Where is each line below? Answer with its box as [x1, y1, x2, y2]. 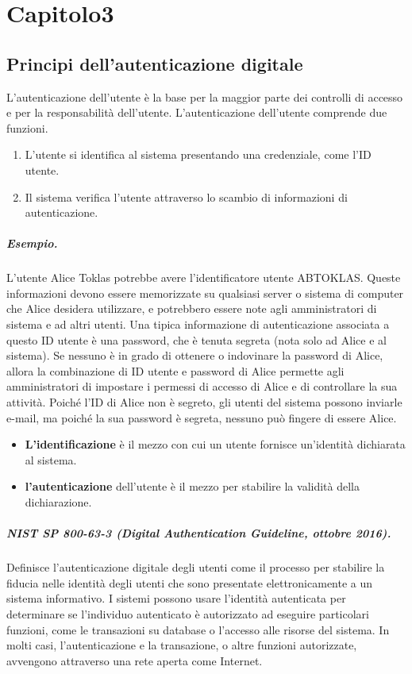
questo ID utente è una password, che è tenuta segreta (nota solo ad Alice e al [6, 331, 387, 348]
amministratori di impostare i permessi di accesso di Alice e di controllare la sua [6, 378, 398, 395]
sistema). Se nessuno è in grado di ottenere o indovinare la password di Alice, [6, 347, 383, 364]
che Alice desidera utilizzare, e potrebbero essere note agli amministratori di [6, 300, 377, 317]
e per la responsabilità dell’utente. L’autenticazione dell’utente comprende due [6, 104, 387, 121]
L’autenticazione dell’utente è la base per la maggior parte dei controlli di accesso [6, 88, 403, 105]
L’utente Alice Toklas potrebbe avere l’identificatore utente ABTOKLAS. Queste [6, 269, 401, 286]
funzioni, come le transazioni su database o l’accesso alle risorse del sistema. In [6, 621, 390, 637]
